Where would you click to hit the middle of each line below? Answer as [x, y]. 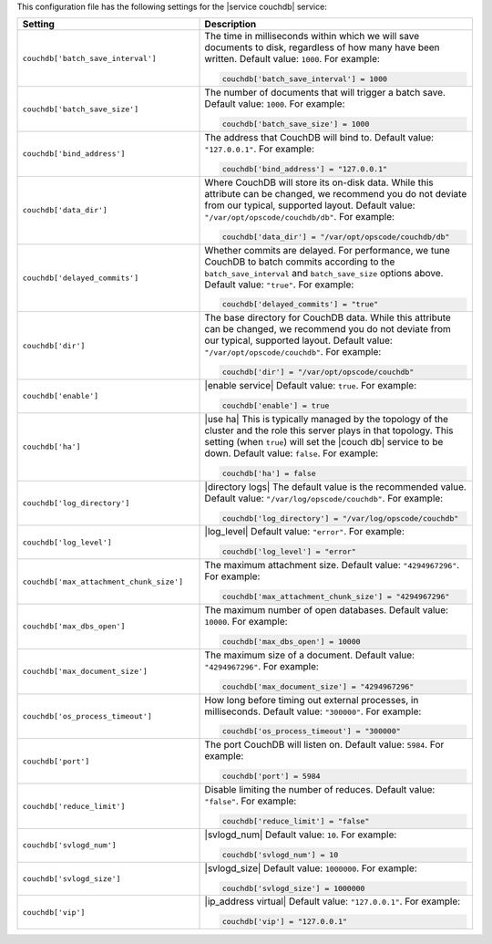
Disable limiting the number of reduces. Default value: [320, 790]
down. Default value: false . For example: [292, 453]
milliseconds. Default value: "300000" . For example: [313, 711]
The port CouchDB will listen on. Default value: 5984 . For [324, 745]
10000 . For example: [246, 621]
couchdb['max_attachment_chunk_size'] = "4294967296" [336, 597]
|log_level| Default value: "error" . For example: [305, 532]
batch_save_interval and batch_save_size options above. [324, 273]
